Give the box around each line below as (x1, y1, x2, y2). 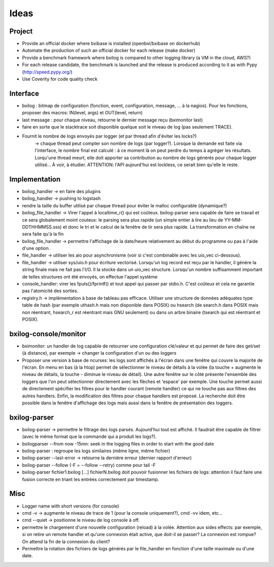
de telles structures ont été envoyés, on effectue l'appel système (22, 273, 158, 279)
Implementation (9, 175, 61, 183)
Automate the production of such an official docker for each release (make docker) (22, 47, 195, 53)
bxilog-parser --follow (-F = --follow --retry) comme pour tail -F (22, 462, 156, 468)
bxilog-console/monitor (9, 329, 86, 338)
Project (9, 27, 33, 36)
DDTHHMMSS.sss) (22, 224, 62, 230)
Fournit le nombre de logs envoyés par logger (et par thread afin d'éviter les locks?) (22, 133, 197, 139)
